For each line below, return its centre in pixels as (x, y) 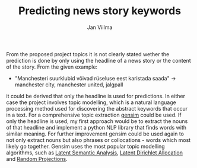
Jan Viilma (100, 27)
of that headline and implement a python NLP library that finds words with (96, 127)
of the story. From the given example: (52, 67)
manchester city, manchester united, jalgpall (69, 85)
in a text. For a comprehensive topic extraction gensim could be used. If (94, 115)
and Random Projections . (37, 159)
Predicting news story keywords (100, 11)
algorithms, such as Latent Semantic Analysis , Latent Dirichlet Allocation (94, 153)
